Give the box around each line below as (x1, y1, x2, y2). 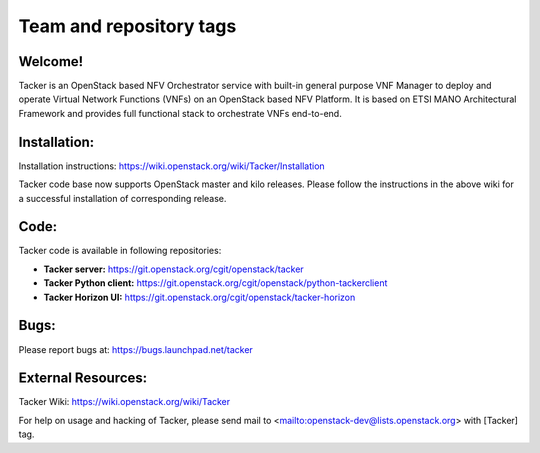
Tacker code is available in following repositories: (18, 245, 222, 257)
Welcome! (18, 53, 84, 70)
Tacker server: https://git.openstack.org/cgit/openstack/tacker (43, 263, 304, 275)
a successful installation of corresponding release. (18, 192, 227, 204)
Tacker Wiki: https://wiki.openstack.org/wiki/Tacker (18, 396, 231, 408)
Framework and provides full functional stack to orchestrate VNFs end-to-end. (18, 107, 342, 119)
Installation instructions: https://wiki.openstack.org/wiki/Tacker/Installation (18, 160, 325, 172)
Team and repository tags (18, 15, 237, 37)
